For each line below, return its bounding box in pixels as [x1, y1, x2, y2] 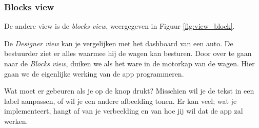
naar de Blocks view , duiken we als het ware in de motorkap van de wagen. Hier [4, 58, 255, 68]
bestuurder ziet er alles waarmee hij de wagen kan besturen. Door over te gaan [4, 48, 252, 59]
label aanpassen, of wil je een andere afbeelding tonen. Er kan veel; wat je [4, 95, 237, 106]
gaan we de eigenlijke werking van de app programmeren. [4, 68, 184, 79]
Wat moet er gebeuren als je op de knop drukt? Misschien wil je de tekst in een [4, 85, 254, 96]
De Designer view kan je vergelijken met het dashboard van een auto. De [4, 38, 233, 48]
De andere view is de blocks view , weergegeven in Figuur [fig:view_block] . [4, 21, 235, 31]
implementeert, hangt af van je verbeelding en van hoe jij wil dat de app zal [4, 105, 243, 116]
